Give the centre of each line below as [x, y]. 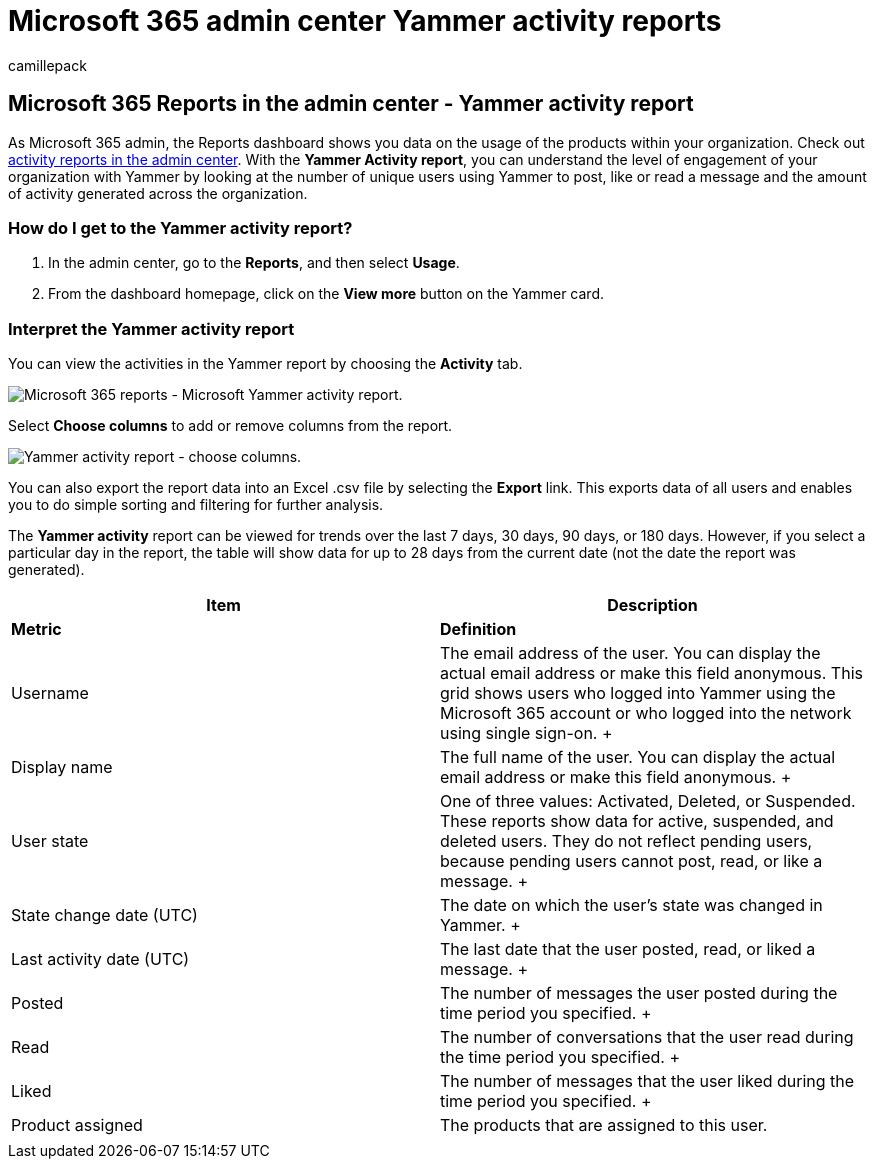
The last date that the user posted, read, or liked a [628, 949]
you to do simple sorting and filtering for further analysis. [196, 505]
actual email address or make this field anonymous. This [651, 673]
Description [652, 605]
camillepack [47, 65]
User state [50, 841]
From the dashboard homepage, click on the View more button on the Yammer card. [326, 294]
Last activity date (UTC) [100, 959]
